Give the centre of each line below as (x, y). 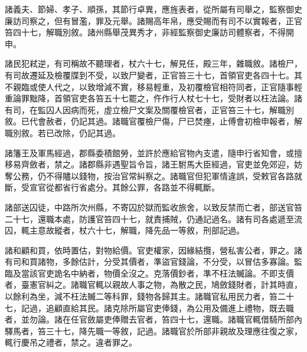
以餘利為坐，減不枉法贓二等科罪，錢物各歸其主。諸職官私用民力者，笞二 (145, 296)
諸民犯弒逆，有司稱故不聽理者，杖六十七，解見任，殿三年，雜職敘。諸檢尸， (153, 63)
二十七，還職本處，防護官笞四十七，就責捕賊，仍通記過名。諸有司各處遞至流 (153, 218)
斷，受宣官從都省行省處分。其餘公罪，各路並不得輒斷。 (112, 187)
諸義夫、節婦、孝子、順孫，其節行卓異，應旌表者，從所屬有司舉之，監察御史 (153, 9)
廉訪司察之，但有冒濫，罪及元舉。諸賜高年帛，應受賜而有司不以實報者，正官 (153, 20)
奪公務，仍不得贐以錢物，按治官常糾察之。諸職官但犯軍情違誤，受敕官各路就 (153, 175)
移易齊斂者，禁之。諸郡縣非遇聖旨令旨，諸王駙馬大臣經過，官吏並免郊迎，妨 (153, 164)
